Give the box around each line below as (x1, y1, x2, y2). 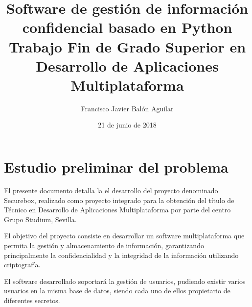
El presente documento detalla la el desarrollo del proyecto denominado (4, 185, 218, 195)
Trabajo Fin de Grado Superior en (8, 36, 246, 56)
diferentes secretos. (4, 295, 60, 305)
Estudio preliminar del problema (4, 157, 229, 177)
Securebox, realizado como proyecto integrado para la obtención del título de (4, 195, 234, 205)
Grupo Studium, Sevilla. (4, 214, 77, 224)
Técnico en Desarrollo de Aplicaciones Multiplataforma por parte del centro (4, 205, 231, 215)
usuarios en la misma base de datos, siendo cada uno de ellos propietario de (4, 285, 230, 296)
